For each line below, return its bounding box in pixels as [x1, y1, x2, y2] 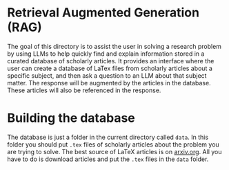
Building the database [7, 110, 136, 126]
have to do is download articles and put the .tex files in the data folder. [7, 155, 209, 163]
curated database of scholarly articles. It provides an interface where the [7, 56, 215, 65]
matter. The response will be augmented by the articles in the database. [7, 78, 212, 87]
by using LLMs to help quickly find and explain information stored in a [7, 50, 205, 58]
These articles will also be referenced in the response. [7, 86, 161, 94]
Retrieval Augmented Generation [7, 5, 200, 21]
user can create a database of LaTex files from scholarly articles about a [7, 64, 212, 72]
